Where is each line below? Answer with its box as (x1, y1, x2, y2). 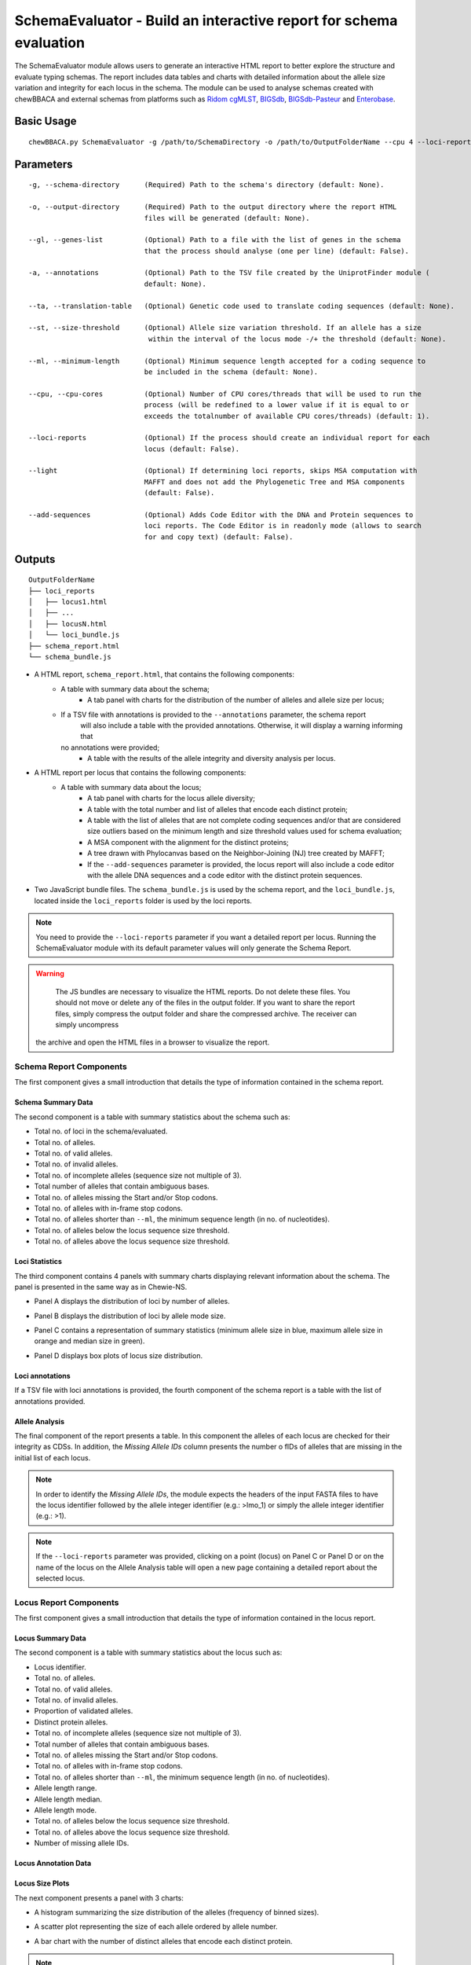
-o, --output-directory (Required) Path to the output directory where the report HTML (28, 203, 397, 211)
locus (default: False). (144, 444, 239, 454)
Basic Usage (14, 115, 77, 128)
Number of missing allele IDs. (34, 1838, 130, 1848)
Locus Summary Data (14, 1633, 86, 1643)
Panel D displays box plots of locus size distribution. (34, 1350, 203, 1360)
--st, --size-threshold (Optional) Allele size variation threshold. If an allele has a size (28, 323, 422, 332)
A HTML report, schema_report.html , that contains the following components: (34, 670, 294, 679)
